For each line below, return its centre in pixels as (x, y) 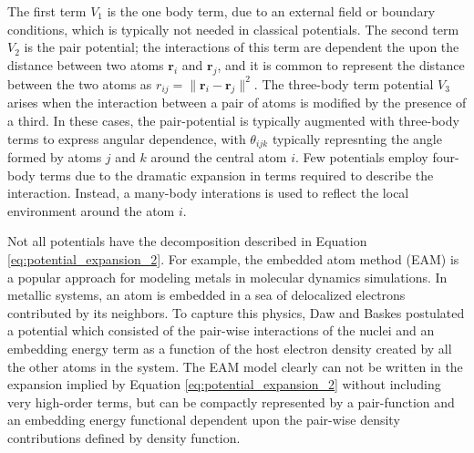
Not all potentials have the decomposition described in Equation (187, 241)
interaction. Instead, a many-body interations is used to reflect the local (208, 193)
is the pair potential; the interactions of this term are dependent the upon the (242, 47)
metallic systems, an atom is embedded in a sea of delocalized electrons (206, 295)
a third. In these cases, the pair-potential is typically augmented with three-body (233, 120)
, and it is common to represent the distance (341, 64)
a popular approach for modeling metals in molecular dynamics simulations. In (227, 277)
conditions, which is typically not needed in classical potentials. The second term (233, 29)
